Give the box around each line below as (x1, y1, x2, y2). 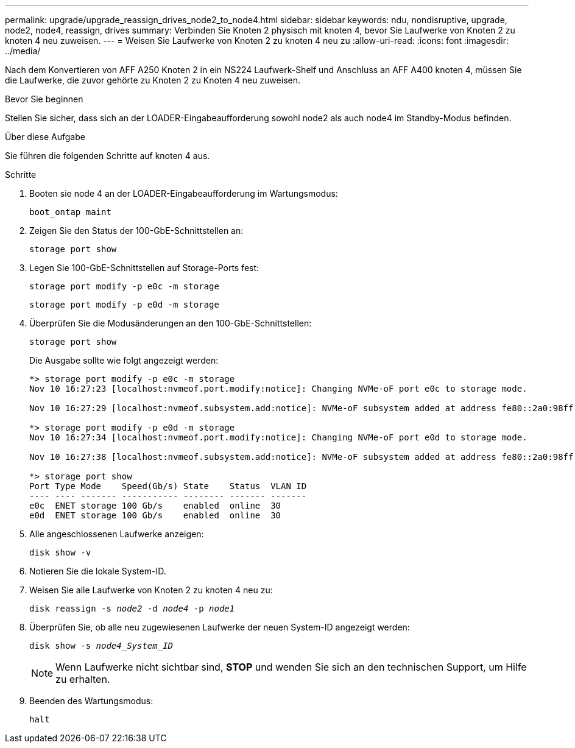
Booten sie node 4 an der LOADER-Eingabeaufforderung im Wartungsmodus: (29, 188, 338, 199)
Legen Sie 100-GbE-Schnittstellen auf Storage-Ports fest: (29, 263, 259, 273)
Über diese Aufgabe (5, 132, 85, 142)
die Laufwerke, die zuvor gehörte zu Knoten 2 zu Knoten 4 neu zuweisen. (5, 75, 300, 85)
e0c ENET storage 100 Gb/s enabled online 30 (29, 501, 281, 510)
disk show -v (29, 548, 91, 557)
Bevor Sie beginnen (5, 94, 83, 104)
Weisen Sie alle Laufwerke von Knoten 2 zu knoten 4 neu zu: (29, 585, 273, 595)
